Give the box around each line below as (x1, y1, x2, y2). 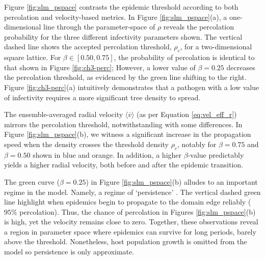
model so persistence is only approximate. (4, 246, 135, 257)
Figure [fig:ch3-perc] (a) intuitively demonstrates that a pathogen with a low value (4, 81, 259, 92)
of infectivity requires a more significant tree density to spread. (4, 92, 201, 102)
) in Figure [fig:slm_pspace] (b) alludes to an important (86, 176, 258, 187)
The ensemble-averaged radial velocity (4, 109, 123, 120)
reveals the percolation (163, 21, 234, 32)
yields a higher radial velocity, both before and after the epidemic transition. (4, 159, 244, 170)
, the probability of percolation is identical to (114, 52, 255, 63)
